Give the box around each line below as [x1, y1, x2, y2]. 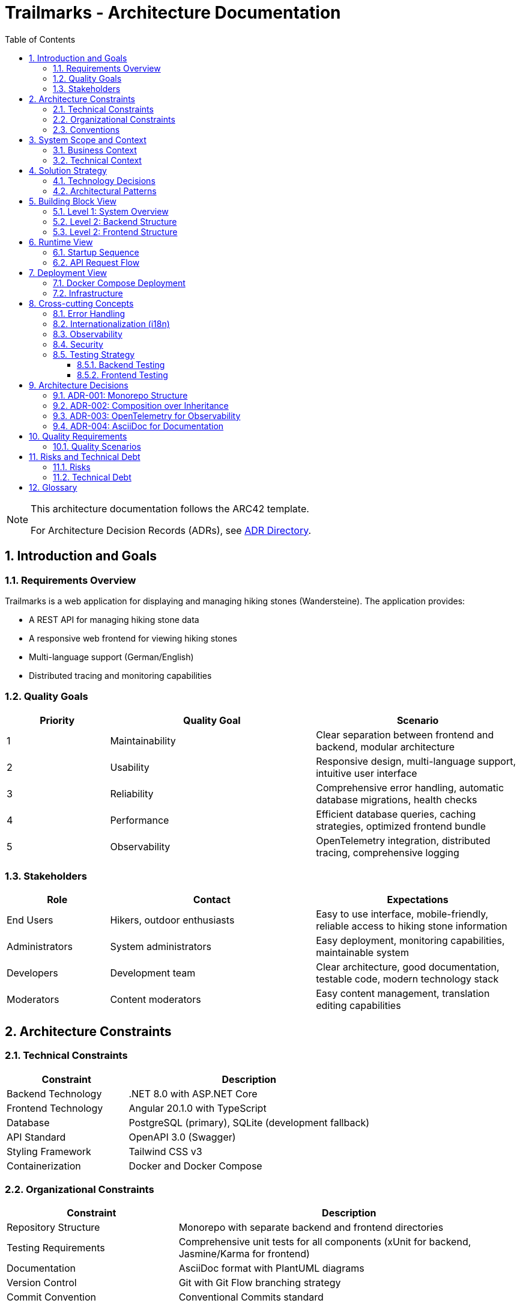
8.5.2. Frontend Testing [77, 369, 168, 380]
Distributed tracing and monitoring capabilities [29, 670, 212, 681]
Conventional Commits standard [178, 1291, 324, 1304]
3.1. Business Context [53, 144, 137, 155]
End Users [7, 914, 53, 927]
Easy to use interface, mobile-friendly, [316, 908, 489, 921]
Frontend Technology [7, 1102, 103, 1114]
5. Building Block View [29, 195, 116, 206]
